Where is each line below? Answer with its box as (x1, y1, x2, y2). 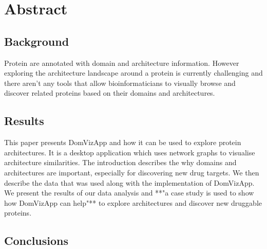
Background (4, 33, 69, 49)
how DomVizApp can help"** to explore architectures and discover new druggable (4, 197, 262, 208)
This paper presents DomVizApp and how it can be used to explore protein (4, 137, 241, 148)
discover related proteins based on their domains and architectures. (4, 87, 215, 98)
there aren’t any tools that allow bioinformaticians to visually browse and (4, 77, 236, 88)
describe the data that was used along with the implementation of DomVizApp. (4, 177, 255, 188)
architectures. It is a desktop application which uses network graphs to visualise (4, 147, 255, 157)
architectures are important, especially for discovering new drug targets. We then (4, 167, 259, 177)
